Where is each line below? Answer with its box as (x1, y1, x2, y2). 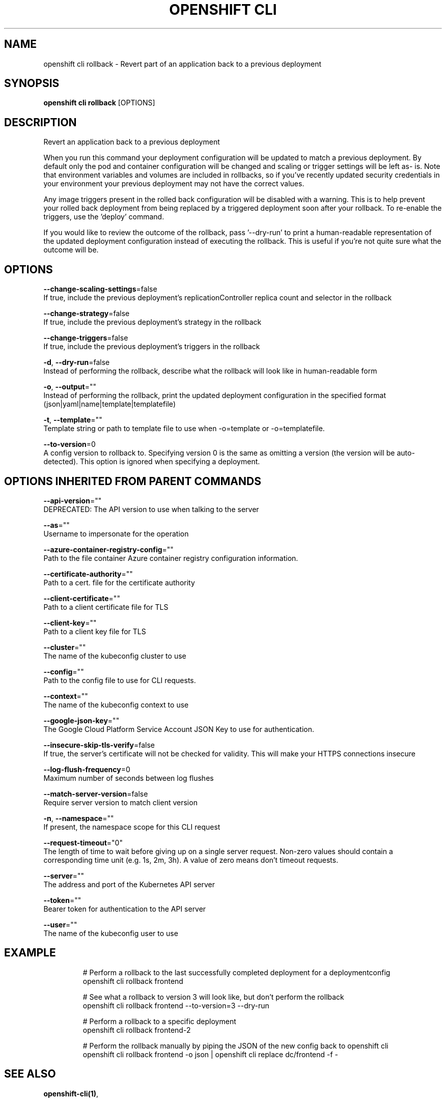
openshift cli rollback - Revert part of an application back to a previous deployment (43, 59, 322, 68)
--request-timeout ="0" (43, 838, 123, 847)
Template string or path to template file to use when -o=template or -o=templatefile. (43, 424, 325, 433)
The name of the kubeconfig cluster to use (43, 651, 186, 660)
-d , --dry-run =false (43, 358, 110, 367)
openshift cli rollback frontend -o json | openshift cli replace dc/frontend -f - (82, 1050, 339, 1059)
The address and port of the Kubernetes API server (43, 880, 215, 889)
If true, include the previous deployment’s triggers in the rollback (43, 342, 260, 351)
